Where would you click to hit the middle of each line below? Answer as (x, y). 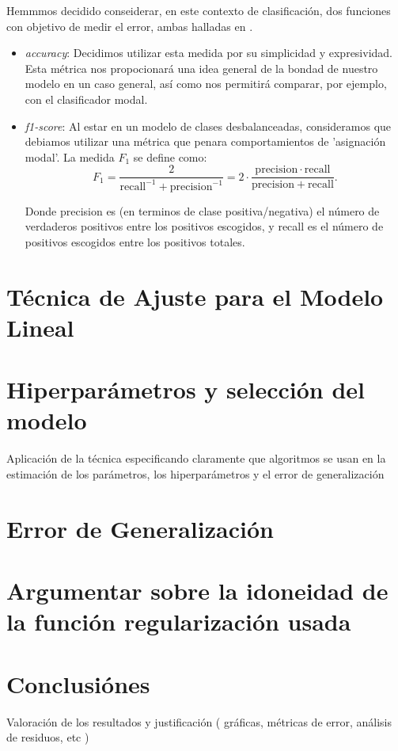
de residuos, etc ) (48, 737)
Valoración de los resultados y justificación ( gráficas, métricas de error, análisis (199, 721)
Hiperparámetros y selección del (186, 389)
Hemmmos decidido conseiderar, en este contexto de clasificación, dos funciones (199, 10)
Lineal (40, 327)
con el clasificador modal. (86, 99)
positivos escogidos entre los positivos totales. (135, 241)
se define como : (170, 156)
